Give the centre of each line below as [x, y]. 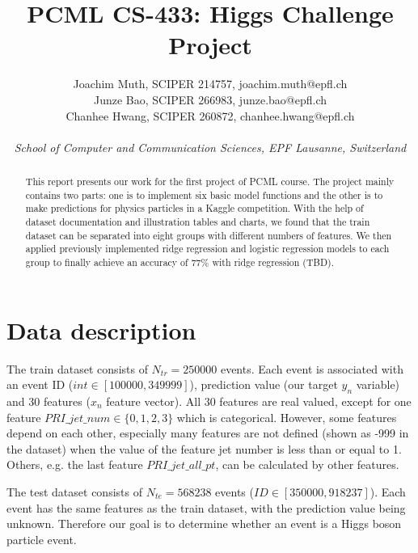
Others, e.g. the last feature [75, 464]
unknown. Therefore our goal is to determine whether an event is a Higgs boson [204, 523]
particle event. [42, 539]
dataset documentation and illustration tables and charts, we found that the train [198, 222]
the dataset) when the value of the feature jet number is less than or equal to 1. [204, 448]
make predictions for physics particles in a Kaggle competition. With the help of [194, 208]
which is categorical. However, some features [287, 417]
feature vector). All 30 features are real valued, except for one [259, 401]
